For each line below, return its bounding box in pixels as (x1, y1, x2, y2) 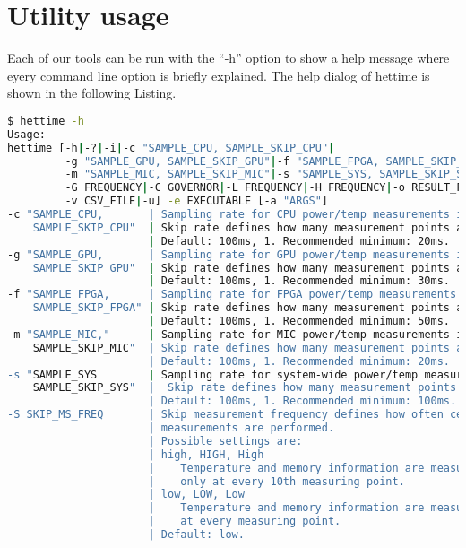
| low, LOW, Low (148, 488, 245, 501)
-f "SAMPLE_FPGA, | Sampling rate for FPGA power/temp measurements (7, 288, 457, 301)
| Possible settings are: (148, 434, 303, 448)
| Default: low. (148, 528, 245, 542)
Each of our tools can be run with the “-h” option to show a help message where (7, 48, 450, 67)
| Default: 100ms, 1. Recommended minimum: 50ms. (148, 315, 450, 328)
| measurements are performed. (148, 422, 335, 435)
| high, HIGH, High (148, 448, 264, 461)
